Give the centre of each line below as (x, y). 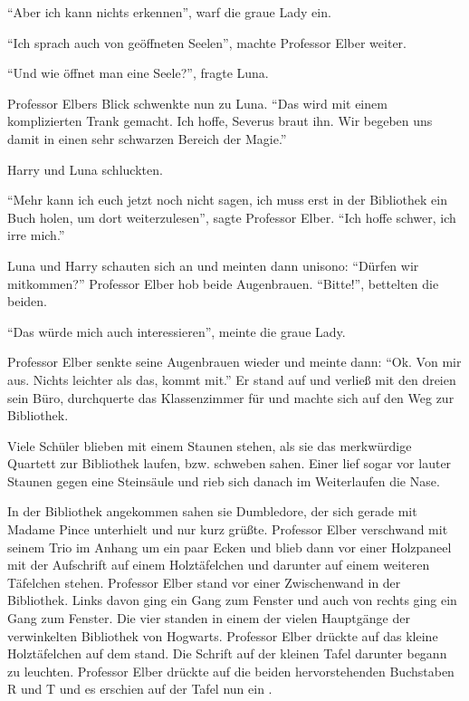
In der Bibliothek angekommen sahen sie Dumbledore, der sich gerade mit (212, 511)
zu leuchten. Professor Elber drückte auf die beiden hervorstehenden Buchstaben (231, 671)
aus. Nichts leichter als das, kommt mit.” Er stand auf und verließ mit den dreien (232, 379)
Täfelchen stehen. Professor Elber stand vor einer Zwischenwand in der (204, 582)
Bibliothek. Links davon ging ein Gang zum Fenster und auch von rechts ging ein (232, 600)
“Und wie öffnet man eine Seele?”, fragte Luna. (138, 73)
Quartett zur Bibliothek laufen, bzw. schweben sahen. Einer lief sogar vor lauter (230, 463)
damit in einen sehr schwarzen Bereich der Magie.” (147, 138)
